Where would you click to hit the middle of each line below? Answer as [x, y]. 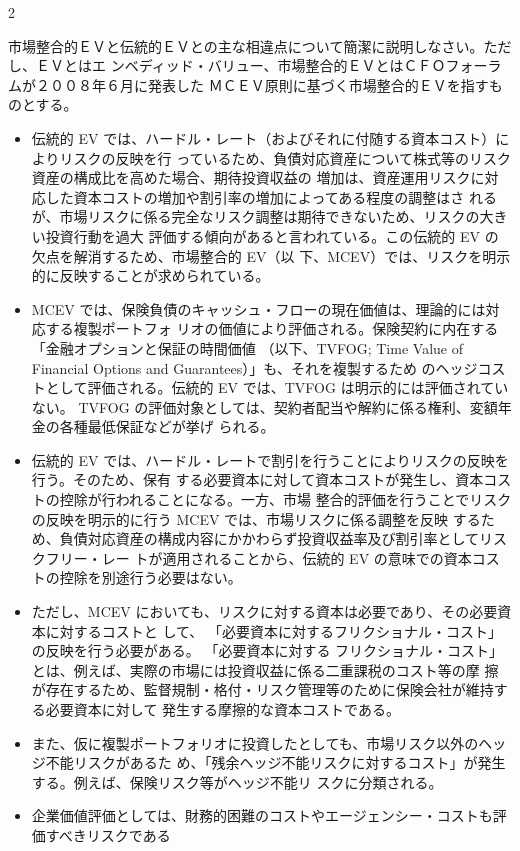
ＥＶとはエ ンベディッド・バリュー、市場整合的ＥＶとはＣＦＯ [240, 65]
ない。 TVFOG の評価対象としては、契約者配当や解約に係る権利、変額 [264, 406]
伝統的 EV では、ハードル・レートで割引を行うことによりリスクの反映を [270, 459]
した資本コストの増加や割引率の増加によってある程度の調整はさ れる [271, 196]
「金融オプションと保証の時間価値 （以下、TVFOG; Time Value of [247, 347]
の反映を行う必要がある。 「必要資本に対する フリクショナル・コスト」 [267, 650]
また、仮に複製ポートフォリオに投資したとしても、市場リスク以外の [255, 742]
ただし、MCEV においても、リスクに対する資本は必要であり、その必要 [264, 611]
